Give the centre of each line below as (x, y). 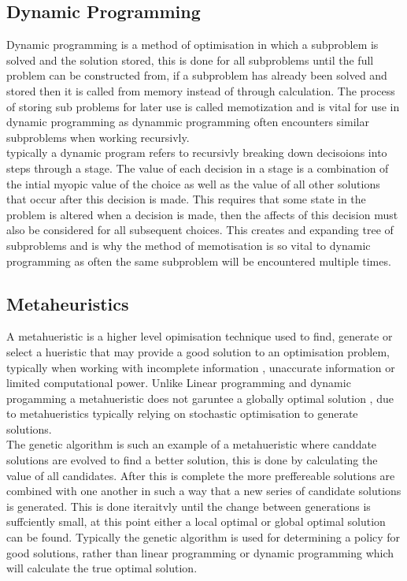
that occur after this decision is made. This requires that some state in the (186, 199)
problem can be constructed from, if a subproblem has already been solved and (197, 75)
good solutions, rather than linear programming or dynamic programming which (200, 552)
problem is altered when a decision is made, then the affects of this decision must (202, 214)
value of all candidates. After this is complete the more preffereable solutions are (201, 475)
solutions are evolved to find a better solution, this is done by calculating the (192, 460)
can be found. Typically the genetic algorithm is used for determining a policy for (203, 537)
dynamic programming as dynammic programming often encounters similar (188, 122)
